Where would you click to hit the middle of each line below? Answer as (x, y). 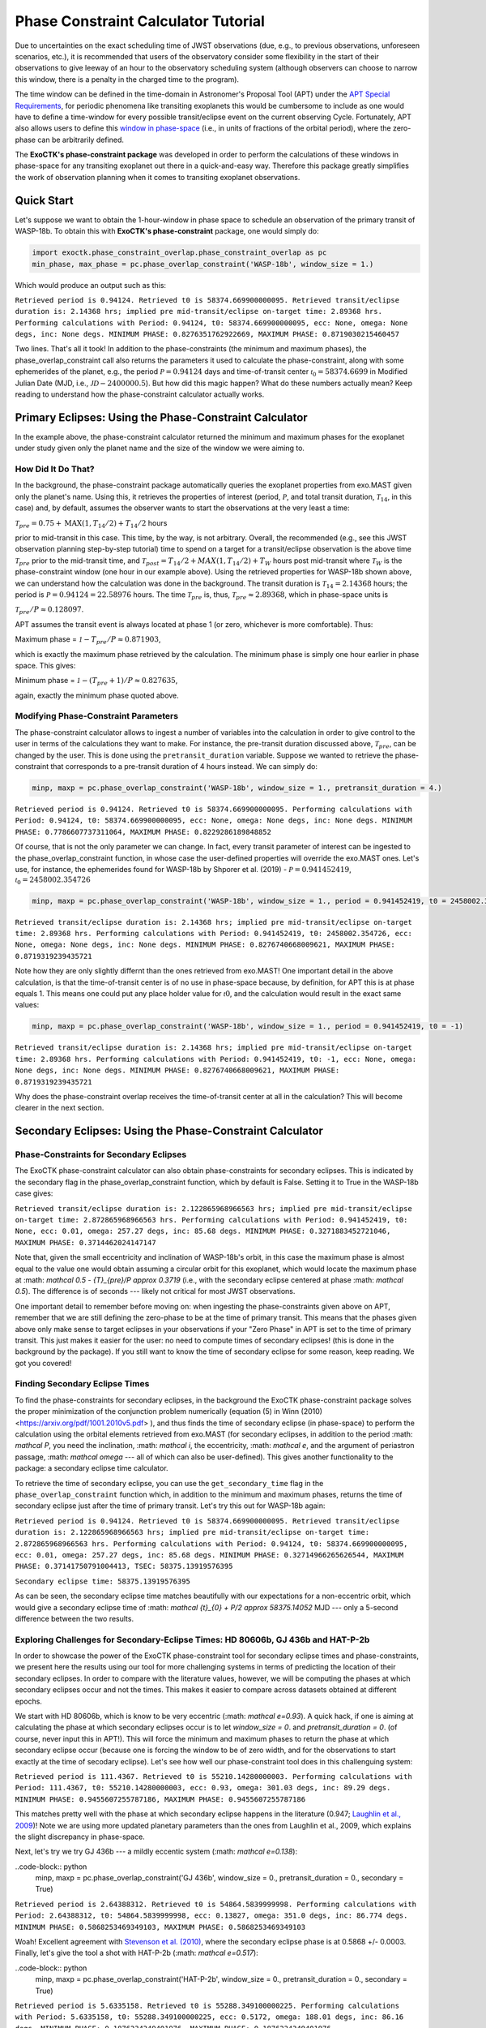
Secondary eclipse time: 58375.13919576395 (102, 1581)
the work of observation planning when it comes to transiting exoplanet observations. (158, 177)
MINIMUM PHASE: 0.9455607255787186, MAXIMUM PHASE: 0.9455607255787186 (160, 1799)
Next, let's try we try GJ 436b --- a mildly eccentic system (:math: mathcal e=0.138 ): (156, 1852)
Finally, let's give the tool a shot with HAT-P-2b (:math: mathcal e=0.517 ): (136, 1953)
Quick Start (44, 200)
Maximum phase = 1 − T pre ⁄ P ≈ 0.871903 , (88, 640)
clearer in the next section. (60, 1108)
